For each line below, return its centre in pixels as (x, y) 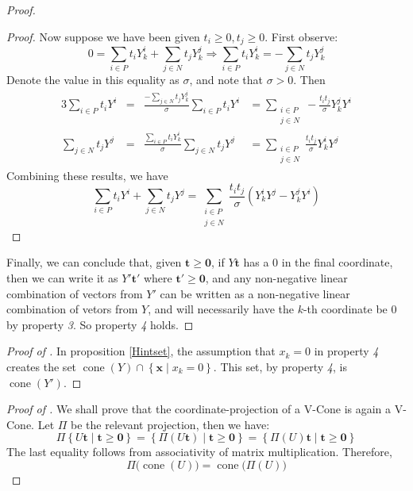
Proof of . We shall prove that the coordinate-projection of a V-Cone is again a (199, 409)
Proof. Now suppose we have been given (103, 36)
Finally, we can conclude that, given (94, 262)
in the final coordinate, (337, 262)
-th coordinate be (345, 309)
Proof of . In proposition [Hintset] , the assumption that (141, 351)
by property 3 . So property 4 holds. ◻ (100, 324)
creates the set (42, 366)
